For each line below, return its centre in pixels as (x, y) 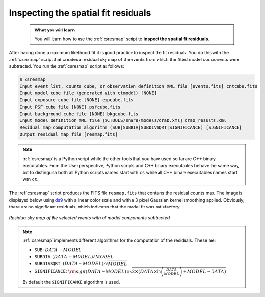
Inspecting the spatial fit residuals (80, 13)
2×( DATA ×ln (147, 272)
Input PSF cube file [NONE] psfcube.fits (70, 107)
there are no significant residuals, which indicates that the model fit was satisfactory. (95, 207)
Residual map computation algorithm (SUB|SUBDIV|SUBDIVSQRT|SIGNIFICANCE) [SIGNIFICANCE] (131, 127)
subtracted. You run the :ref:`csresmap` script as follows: (67, 66)
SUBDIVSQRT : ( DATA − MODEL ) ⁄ (70, 264)
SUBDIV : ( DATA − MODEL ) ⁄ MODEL (74, 256)
